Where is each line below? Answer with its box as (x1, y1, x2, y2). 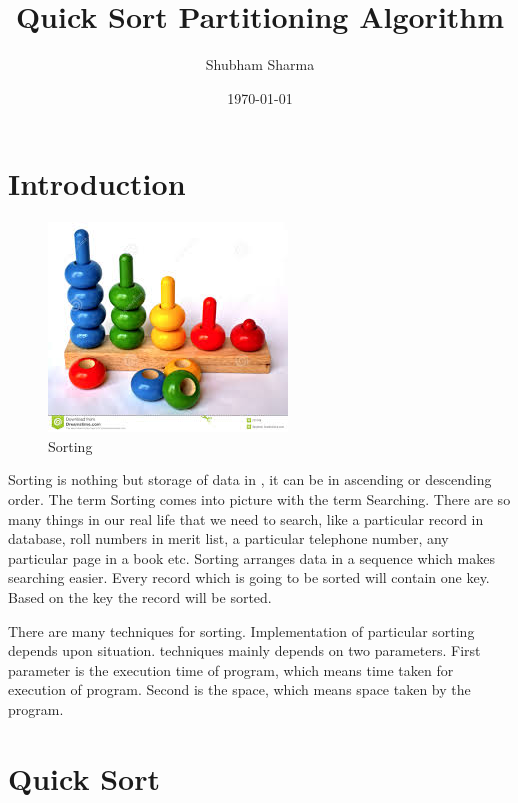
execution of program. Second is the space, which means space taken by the (8, 679, 471, 700)
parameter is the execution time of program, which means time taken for (8, 659, 454, 680)
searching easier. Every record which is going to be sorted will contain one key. (8, 567, 490, 588)
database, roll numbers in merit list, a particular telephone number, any (8, 528, 449, 549)
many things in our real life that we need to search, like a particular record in (8, 508, 484, 529)
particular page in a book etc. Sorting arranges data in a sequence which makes (8, 547, 495, 568)
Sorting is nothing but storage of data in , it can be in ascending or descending (8, 469, 492, 490)
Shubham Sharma (205, 54, 315, 75)
